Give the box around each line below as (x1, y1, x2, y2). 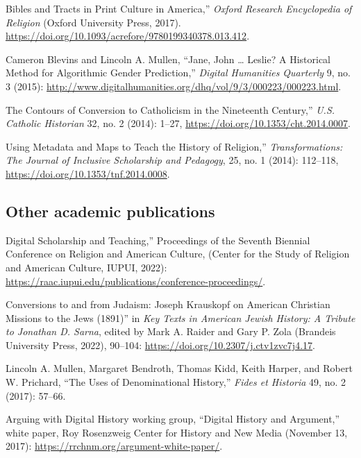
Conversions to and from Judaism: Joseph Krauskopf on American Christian (6, 297, 330, 312)
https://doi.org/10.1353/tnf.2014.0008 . (6, 166, 170, 180)
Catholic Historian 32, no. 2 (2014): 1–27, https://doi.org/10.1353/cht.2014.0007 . (6, 116, 351, 130)
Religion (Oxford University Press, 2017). (6, 15, 181, 29)
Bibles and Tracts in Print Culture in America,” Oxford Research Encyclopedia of (6, 1, 352, 15)
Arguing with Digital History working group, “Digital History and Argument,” (6, 412, 340, 426)
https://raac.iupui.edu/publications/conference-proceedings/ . (6, 273, 266, 288)
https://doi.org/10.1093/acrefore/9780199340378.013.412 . (6, 28, 250, 43)
